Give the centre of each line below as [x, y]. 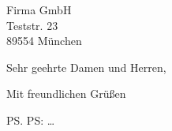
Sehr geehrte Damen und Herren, [86, 67]
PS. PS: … [31, 120]
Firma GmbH [39, 9]
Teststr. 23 [32, 25]
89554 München [44, 41]
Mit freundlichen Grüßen [66, 94]
